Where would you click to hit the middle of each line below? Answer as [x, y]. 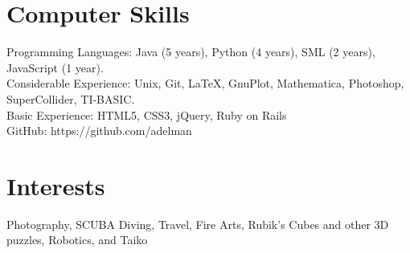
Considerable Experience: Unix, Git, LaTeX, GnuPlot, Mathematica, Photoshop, [205, 83]
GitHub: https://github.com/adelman [99, 131]
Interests [56, 185]
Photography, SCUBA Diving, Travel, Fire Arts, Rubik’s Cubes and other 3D [198, 224]
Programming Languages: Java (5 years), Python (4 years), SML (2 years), [191, 52]
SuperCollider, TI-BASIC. [71, 98]
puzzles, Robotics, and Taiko [77, 240]
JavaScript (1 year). [55, 67]
